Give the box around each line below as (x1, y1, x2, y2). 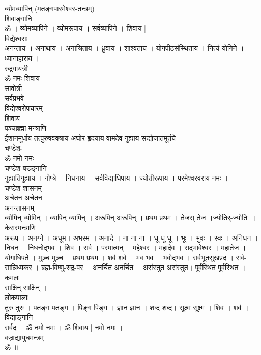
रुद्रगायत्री (5, 63, 28, 73)
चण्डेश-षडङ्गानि (5, 162, 47, 173)
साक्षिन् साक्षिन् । (5, 282, 47, 292)
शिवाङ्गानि (5, 13, 32, 23)
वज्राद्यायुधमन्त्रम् (5, 332, 44, 342)
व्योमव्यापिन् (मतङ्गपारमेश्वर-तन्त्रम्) (5, 3, 95, 13)
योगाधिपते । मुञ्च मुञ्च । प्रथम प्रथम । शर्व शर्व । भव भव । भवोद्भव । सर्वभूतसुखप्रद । (5, 252, 234, 262)
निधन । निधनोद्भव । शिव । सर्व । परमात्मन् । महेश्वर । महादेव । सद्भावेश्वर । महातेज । (5, 242, 246, 253)
